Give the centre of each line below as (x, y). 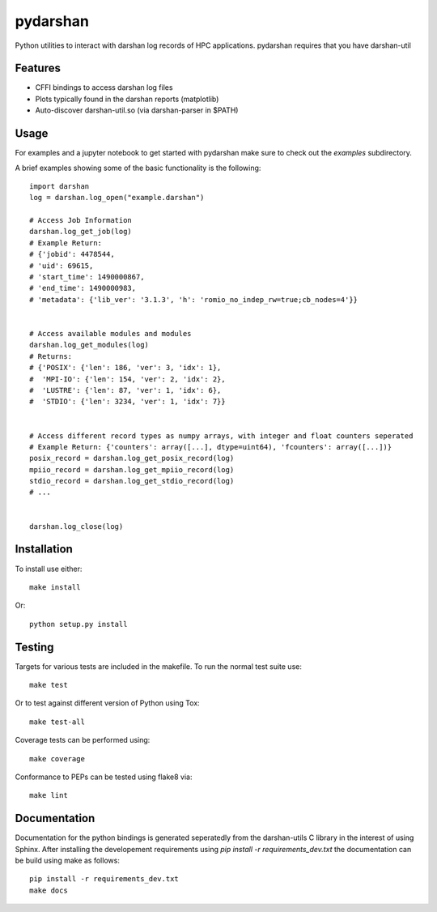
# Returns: (51, 356)
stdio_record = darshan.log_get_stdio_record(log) (132, 481)
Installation (44, 550)
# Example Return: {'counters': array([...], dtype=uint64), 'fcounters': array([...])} (211, 447)
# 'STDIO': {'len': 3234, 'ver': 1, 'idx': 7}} (127, 402)
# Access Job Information (81, 220)
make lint (49, 795)
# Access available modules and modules (110, 333)
